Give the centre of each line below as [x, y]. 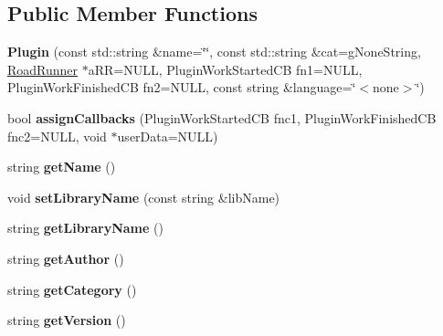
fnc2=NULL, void [57, 136]
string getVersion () [67, 320]
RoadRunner [43, 69]
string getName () [62, 167]
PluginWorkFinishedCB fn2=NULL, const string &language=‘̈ [182, 87]
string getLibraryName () [85, 228]
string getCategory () [72, 289]
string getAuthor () [66, 258]
